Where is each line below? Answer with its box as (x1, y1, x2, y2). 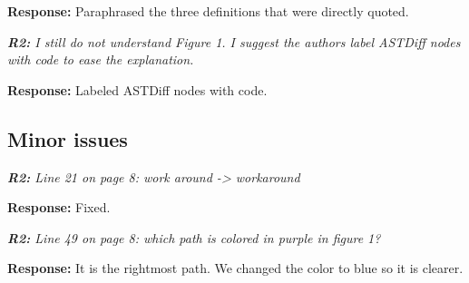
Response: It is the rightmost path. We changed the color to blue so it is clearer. (7, 259, 464, 278)
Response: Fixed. (7, 198, 111, 217)
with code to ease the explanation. (7, 50, 194, 69)
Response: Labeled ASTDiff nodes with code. (7, 80, 268, 99)
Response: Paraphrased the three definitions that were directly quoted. (7, 2, 409, 20)
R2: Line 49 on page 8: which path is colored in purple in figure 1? (7, 228, 381, 247)
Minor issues (7, 124, 128, 152)
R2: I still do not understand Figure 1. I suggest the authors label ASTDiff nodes (7, 32, 461, 51)
